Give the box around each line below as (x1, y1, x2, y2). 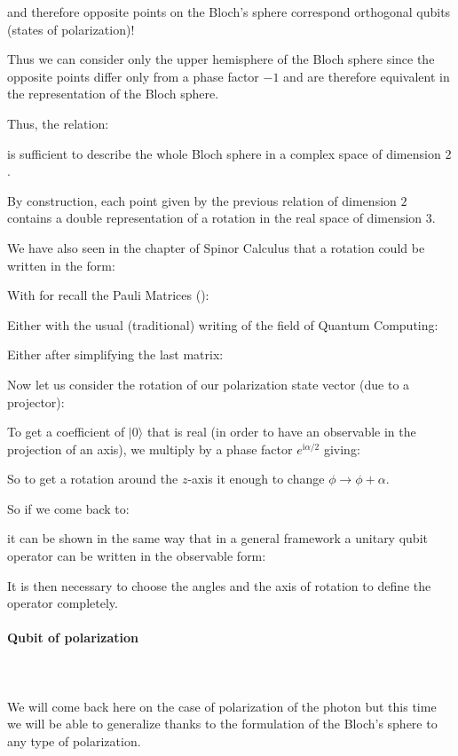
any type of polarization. (7, 732, 141, 751)
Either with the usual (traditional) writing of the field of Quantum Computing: (7, 315, 438, 334)
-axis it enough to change (187, 469, 325, 488)
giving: (323, 439, 360, 458)
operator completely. (7, 594, 118, 612)
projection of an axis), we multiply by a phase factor (7, 439, 293, 458)
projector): (7, 392, 65, 411)
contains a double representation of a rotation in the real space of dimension (7, 209, 422, 227)
